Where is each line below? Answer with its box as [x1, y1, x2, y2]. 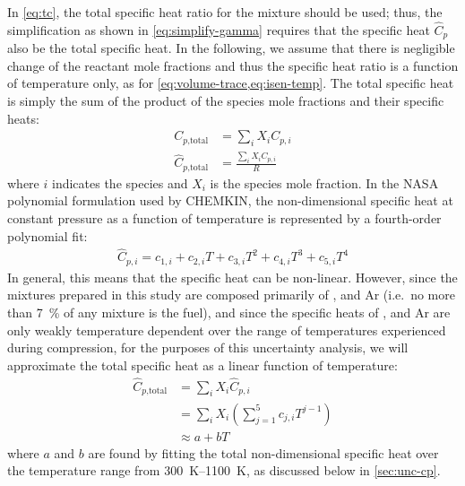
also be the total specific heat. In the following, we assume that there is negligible [7, 39, 455, 57]
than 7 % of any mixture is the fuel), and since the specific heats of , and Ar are [7, 303, 451, 322]
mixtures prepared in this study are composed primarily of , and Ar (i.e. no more [7, 285, 455, 304]
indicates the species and [51, 173, 188, 192]
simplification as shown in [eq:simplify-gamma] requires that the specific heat [7, 20, 430, 39]
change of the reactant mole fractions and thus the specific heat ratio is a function [7, 56, 459, 74]
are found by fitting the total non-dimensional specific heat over [88, 443, 439, 462]
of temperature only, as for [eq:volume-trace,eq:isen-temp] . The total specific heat [7, 74, 454, 92]
